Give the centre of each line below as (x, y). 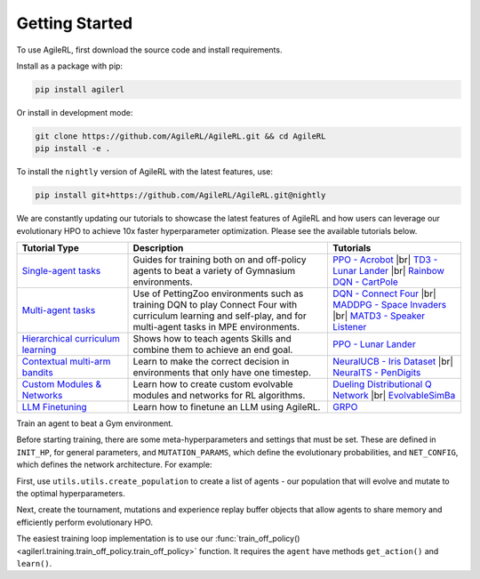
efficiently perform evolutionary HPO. (84, 522)
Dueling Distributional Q (383, 384)
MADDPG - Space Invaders (390, 305)
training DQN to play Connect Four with (215, 305)
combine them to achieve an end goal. (213, 350)
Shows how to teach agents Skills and (212, 339)
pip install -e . (73, 149)
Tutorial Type (50, 248)
